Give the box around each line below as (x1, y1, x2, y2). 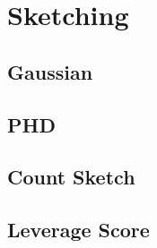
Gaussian (7, 57, 93, 85)
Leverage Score (7, 216, 150, 244)
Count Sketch (7, 163, 135, 191)
